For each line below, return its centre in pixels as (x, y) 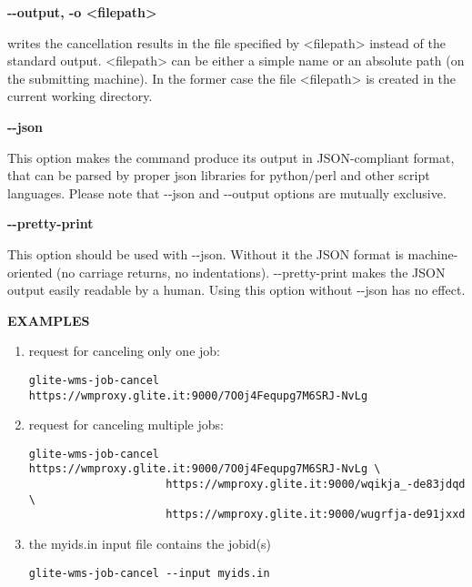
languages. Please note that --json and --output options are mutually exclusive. (227, 192)
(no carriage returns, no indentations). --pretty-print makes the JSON (251, 272)
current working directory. (80, 96)
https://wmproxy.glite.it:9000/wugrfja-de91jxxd (316, 515)
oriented (30, 272)
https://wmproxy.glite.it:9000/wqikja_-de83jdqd (316, 485)
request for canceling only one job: (124, 351)
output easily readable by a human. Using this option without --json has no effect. (236, 290)
